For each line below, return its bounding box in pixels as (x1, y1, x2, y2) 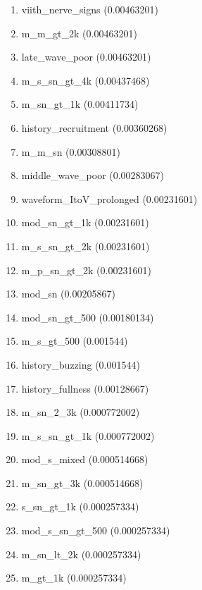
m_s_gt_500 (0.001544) (21, 333, 128, 348)
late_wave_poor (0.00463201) (21, 49, 151, 64)
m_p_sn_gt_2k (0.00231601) (21, 262, 151, 277)
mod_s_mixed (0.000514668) (21, 452, 149, 467)
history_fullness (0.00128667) (21, 381, 149, 395)
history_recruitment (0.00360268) (21, 120, 168, 135)
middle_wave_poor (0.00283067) (21, 168, 165, 183)
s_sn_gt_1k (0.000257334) (21, 499, 139, 514)
